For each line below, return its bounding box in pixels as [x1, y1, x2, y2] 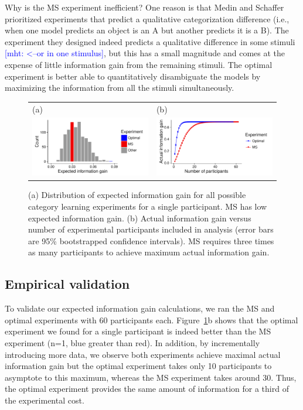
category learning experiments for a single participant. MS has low [28, 200, 267, 213]
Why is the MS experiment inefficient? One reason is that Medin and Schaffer [5, 1, 284, 13]
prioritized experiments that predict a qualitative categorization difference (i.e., [5, 12, 290, 25]
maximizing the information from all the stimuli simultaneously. [5, 81, 234, 94]
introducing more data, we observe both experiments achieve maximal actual [5, 348, 281, 360]
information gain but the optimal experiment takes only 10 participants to [5, 360, 272, 372]
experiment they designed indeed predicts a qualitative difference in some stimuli [5, 35, 295, 47]
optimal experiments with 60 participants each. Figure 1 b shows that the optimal [5, 313, 298, 326]
